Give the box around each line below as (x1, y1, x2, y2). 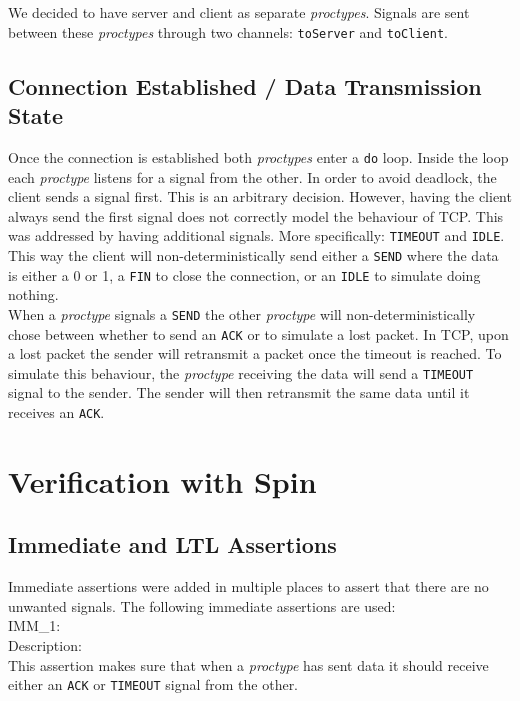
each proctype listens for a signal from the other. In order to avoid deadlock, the (8, 166, 497, 187)
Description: (8, 635, 82, 656)
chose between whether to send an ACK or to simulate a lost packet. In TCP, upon (8, 323, 509, 344)
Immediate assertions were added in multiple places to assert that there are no (8, 576, 489, 597)
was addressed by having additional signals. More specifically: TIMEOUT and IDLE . (8, 225, 505, 246)
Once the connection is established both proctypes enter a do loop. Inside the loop (8, 146, 509, 167)
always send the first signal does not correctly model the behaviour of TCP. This (8, 205, 504, 226)
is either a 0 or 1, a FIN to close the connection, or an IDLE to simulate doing (8, 264, 481, 285)
